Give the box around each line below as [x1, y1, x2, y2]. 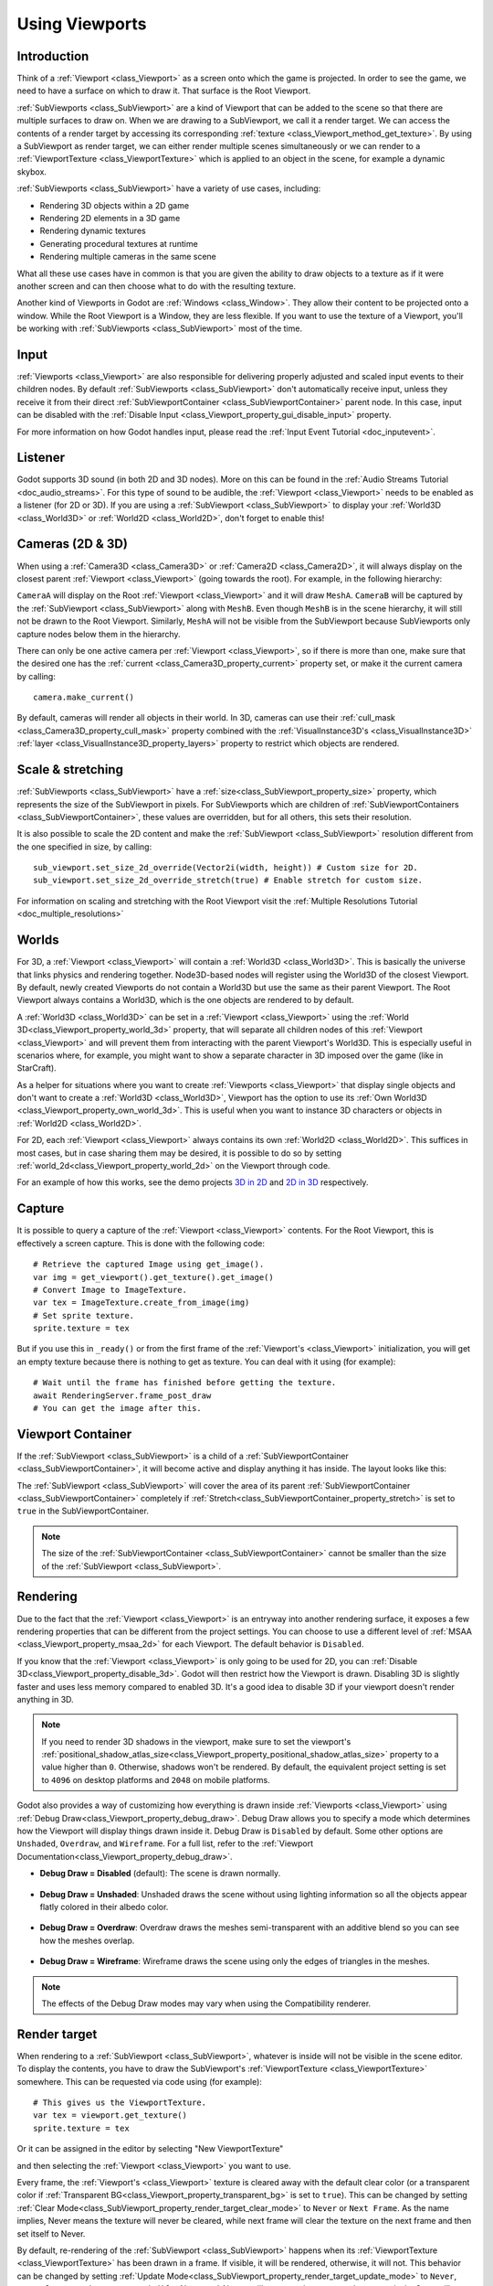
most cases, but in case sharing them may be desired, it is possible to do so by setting [16, 1148, 342, 1159]
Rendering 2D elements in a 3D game [39, 212, 181, 223]
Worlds [16, 933, 59, 948]
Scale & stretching [16, 762, 123, 777]
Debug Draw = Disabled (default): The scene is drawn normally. [39, 1868, 281, 1879]
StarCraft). [16, 1063, 57, 1074]
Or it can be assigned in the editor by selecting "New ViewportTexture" [16, 2143, 284, 2154]
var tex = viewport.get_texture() [33, 2110, 187, 2120]
